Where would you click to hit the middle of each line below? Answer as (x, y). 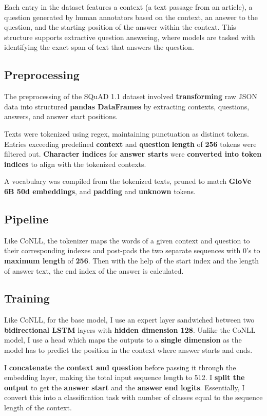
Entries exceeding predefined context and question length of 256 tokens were (130, 144)
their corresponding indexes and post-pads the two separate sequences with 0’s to (132, 250)
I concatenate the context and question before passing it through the (120, 367)
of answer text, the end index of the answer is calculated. (94, 270)
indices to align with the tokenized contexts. (75, 164)
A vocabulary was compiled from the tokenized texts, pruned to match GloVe (128, 181)
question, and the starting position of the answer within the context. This (120, 27)
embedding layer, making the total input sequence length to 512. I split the (125, 377)
